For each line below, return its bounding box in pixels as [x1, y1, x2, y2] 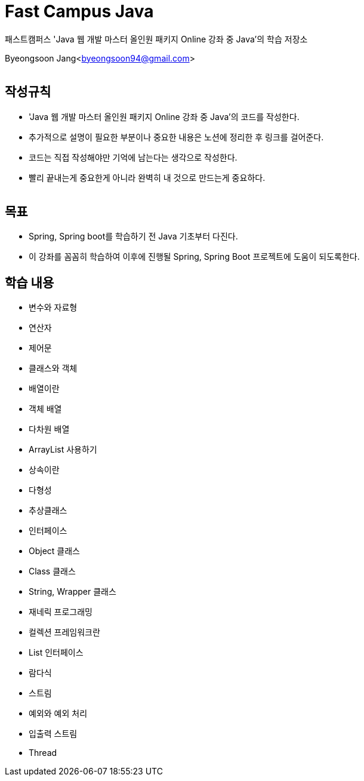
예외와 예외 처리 [29, 708, 88, 719]
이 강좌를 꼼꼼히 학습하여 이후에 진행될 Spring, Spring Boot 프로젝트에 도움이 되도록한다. [29, 251, 360, 262]
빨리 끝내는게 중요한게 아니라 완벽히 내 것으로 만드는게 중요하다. [29, 172, 266, 183]
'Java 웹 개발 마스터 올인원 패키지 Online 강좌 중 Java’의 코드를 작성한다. [29, 111, 300, 122]
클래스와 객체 [29, 363, 78, 374]
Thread [29, 748, 57, 758]
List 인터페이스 [29, 647, 84, 658]
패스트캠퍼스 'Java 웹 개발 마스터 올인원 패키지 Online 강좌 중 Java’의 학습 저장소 [5, 33, 308, 44]
